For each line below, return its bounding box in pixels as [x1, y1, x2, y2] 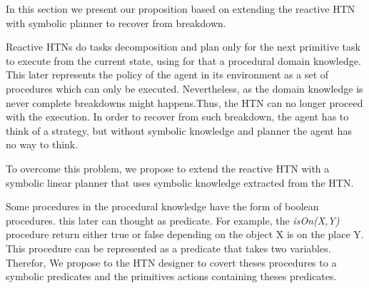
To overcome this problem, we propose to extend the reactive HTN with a [6, 160, 330, 175]
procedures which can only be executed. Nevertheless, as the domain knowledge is [6, 81, 363, 96]
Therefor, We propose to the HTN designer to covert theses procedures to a [6, 254, 337, 269]
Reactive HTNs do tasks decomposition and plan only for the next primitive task [6, 39, 360, 54]
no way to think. [6, 137, 79, 152]
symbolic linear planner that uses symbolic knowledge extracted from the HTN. [6, 175, 354, 190]
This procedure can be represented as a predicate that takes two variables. [6, 240, 331, 255]
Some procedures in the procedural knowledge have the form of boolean [6, 199, 319, 214]
